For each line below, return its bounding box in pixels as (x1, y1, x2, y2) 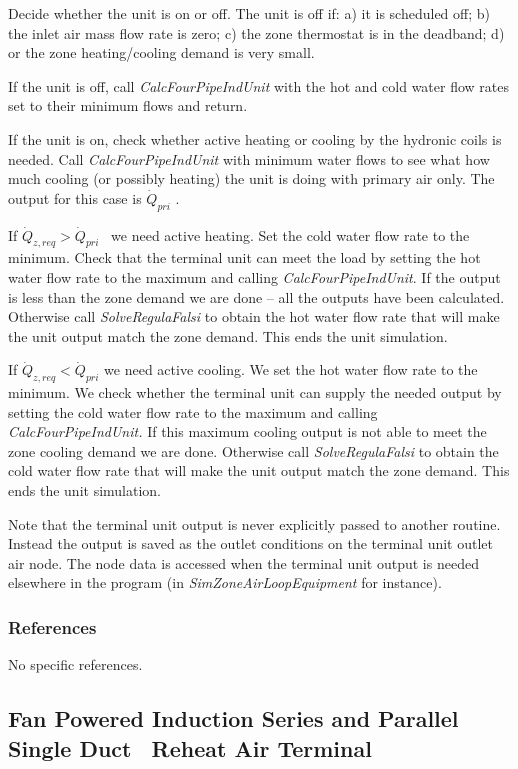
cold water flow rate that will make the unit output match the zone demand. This (8, 460, 510, 481)
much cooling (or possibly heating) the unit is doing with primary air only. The (8, 168, 495, 189)
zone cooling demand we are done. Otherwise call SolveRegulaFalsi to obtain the (8, 440, 499, 461)
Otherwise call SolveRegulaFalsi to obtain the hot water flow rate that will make (8, 306, 500, 327)
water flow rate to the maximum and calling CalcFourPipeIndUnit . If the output (8, 266, 501, 287)
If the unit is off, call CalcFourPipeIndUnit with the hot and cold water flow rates (8, 75, 509, 96)
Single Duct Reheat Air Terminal (8, 732, 372, 763)
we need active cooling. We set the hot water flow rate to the (104, 359, 478, 380)
